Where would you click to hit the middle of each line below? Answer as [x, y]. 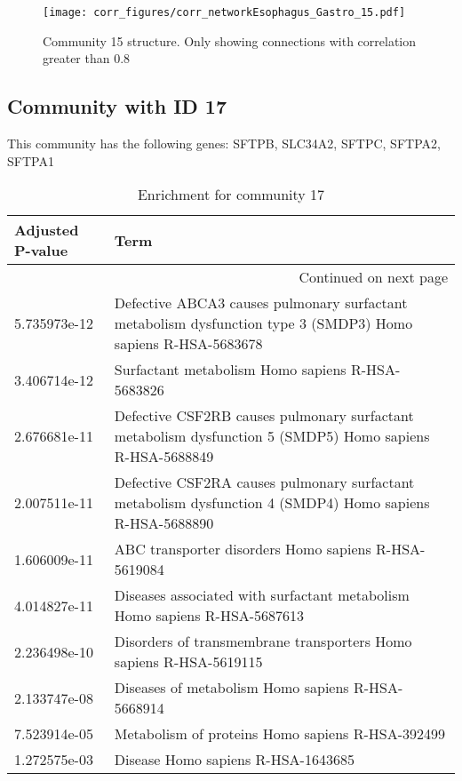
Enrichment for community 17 [231, 195]
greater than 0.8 [87, 58]
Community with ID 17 [117, 106]
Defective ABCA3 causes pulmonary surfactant [261, 303]
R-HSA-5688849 [164, 457]
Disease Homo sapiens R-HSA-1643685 [234, 760]
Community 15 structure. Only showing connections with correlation [230, 40]
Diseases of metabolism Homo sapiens [231, 688]
